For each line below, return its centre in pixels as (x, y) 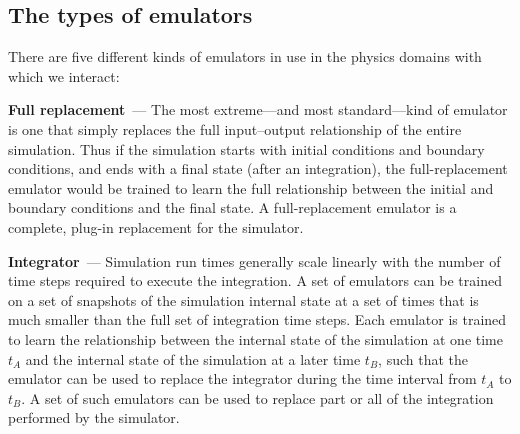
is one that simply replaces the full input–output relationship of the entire (235, 128)
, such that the (423, 358)
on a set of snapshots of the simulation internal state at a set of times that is (243, 299)
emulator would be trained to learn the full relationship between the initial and (251, 187)
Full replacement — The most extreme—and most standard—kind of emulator (258, 109)
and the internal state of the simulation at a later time (193, 358)
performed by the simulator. (94, 417)
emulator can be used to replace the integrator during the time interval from (242, 378)
